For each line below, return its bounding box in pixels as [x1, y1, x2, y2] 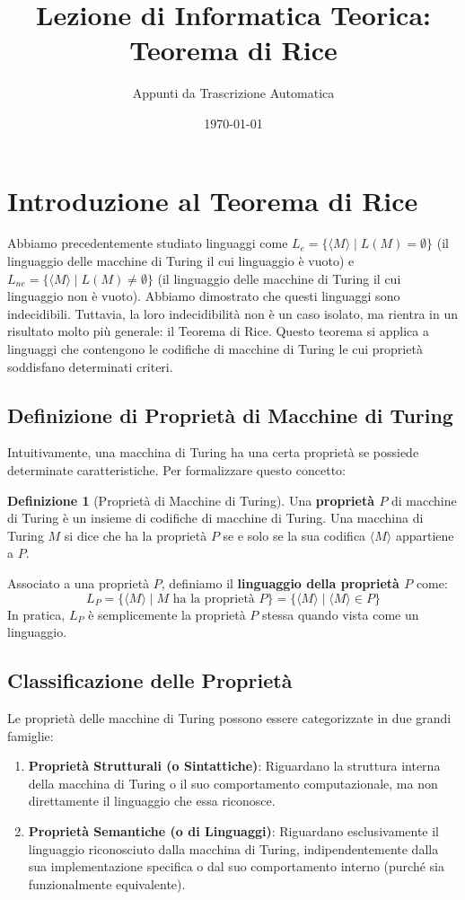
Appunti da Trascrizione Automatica [132, 84, 335, 102]
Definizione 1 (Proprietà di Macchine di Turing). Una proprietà [7, 490, 375, 509]
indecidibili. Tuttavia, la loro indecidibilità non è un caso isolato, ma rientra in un [7, 304, 459, 322]
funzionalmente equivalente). [28, 874, 186, 893]
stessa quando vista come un [262, 604, 419, 623]
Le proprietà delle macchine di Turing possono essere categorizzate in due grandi [7, 708, 452, 727]
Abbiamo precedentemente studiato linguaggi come [7, 234, 288, 252]
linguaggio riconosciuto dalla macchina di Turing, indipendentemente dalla [28, 839, 439, 858]
